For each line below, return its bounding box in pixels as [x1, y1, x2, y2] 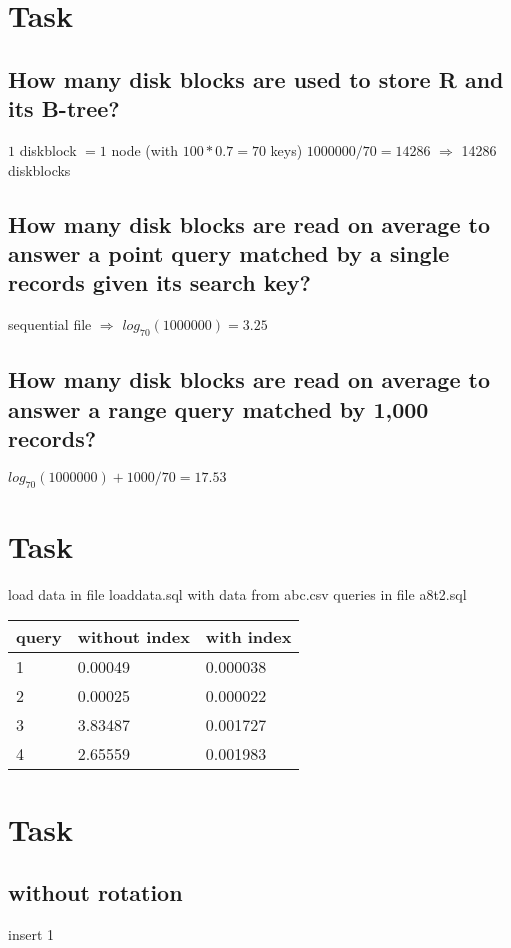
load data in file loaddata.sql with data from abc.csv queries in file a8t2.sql [8, 583, 467, 604]
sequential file [8, 314, 92, 335]
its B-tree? [8, 93, 120, 124]
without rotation [8, 877, 183, 908]
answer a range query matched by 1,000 [8, 393, 429, 424]
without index [77, 625, 190, 649]
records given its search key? [8, 267, 311, 298]
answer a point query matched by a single [8, 237, 450, 268]
